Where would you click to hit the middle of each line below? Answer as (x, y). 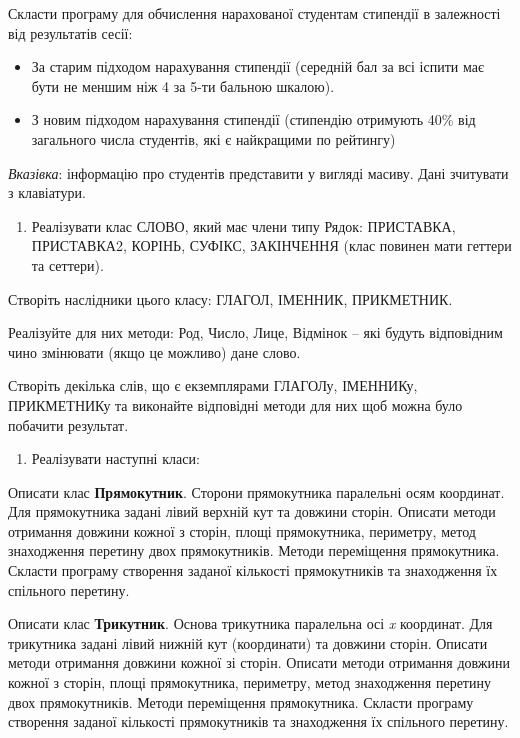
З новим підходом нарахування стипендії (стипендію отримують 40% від (253, 119)
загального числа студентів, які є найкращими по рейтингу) (213, 138)
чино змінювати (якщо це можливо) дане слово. (154, 351)
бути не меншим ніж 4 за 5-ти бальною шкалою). (183, 85)
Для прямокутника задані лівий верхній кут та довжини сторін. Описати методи (252, 511)
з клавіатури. (47, 192)
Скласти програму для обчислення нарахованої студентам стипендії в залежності (254, 13)
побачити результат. (68, 424)
